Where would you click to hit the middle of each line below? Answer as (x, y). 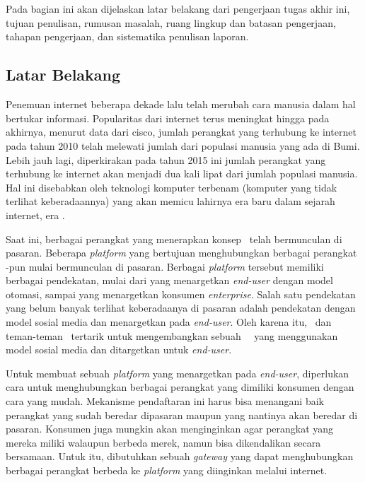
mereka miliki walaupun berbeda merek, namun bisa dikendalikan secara (163, 442)
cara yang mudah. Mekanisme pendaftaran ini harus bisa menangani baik (165, 401)
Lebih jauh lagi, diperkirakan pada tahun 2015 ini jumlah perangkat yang (166, 159)
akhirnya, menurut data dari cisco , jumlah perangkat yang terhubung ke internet (181, 132)
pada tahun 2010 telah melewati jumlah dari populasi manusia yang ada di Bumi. (183, 145)
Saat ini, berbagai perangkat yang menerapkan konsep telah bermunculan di (174, 239)
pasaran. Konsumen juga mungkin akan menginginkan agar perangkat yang (170, 429)
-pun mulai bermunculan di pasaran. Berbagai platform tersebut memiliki (165, 266)
